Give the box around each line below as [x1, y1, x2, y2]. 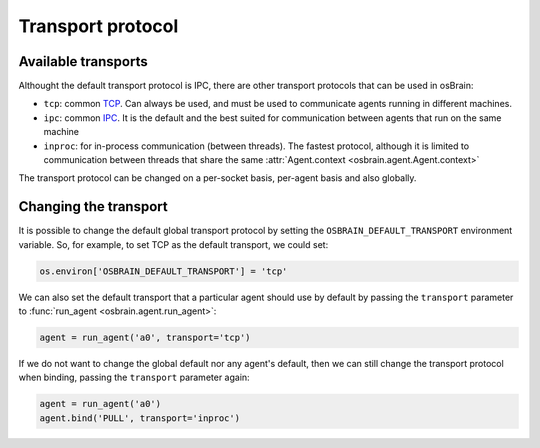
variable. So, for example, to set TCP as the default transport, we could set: [18, 238, 329, 250]
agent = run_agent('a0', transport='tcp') [39, 332, 251, 344]
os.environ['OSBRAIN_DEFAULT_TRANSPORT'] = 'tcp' [39, 265, 288, 277]
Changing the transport [18, 198, 169, 215]
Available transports [18, 53, 149, 70]
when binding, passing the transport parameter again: [18, 371, 250, 384]
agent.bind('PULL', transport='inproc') [39, 412, 240, 424]
